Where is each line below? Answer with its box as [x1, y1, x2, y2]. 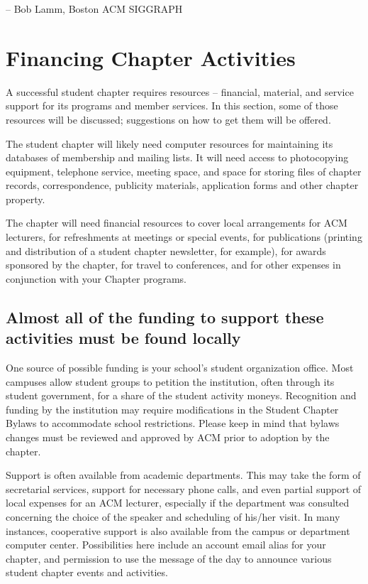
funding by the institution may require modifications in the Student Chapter [6, 401, 339, 416]
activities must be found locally [6, 327, 241, 349]
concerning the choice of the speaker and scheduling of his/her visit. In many [6, 509, 340, 524]
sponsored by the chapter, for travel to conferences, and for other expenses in [6, 257, 341, 272]
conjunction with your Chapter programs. [6, 271, 186, 286]
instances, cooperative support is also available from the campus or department [6, 523, 350, 538]
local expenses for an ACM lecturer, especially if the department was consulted [6, 495, 350, 510]
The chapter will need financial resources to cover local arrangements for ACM [6, 215, 347, 230]
